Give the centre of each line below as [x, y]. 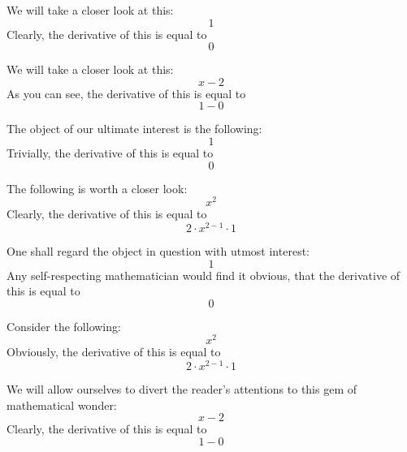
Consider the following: [64, 326]
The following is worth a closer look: [97, 188]
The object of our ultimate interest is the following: [134, 129]
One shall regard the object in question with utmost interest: [158, 250]
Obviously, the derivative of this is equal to [114, 352]
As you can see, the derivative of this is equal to [126, 93]
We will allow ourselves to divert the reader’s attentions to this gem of [182, 389]
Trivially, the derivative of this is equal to [110, 152]
